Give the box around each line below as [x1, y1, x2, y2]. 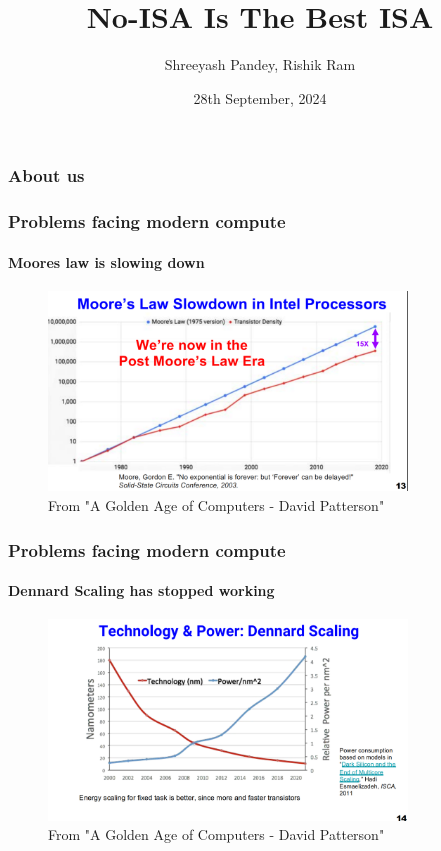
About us [8, 163, 85, 188]
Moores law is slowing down [8, 251, 205, 272]
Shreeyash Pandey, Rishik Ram [164, 54, 356, 75]
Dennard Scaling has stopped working [8, 580, 275, 601]
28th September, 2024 [193, 87, 327, 108]
